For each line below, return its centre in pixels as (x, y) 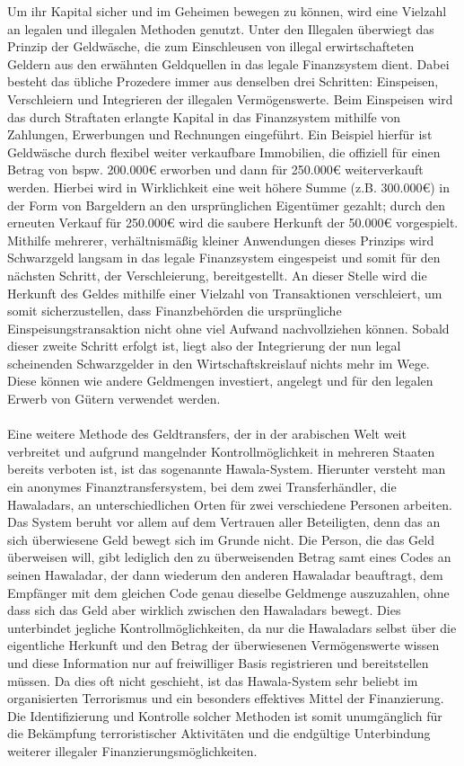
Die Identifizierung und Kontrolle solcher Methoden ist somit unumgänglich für (225, 715)
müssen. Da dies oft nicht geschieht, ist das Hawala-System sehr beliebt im (213, 680)
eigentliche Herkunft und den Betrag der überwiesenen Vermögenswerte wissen (223, 645)
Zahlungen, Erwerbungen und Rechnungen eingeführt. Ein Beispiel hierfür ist (220, 134)
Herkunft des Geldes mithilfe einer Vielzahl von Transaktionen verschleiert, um (225, 293)
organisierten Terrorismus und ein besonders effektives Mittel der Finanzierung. (226, 698)
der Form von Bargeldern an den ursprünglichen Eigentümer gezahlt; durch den (226, 205)
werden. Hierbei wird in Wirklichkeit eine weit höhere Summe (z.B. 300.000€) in (228, 187)
